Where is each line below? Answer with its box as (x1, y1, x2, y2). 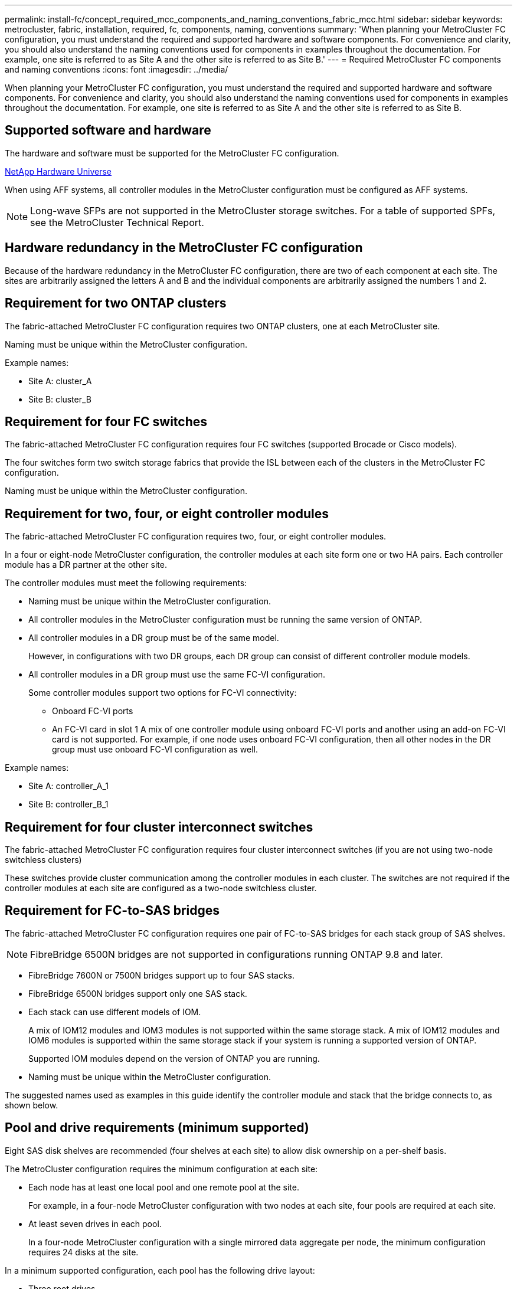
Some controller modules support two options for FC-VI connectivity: (28, 688, 297, 698)
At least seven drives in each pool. (28, 1218, 162, 1229)
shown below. (5, 1100, 58, 1110)
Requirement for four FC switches (5, 414, 208, 429)
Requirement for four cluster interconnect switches (5, 819, 313, 835)
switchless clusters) (5, 855, 82, 865)
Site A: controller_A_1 (28, 781, 109, 791)
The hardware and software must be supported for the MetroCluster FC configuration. (5, 148, 339, 158)
